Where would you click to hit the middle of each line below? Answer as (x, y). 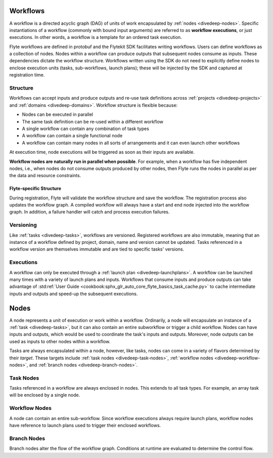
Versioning (23, 225)
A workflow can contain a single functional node (72, 136)
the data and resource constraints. (45, 176)
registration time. (27, 75)
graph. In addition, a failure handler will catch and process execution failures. (89, 212)
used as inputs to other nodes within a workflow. (60, 341)
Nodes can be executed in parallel (58, 114)
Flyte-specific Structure (35, 189)
